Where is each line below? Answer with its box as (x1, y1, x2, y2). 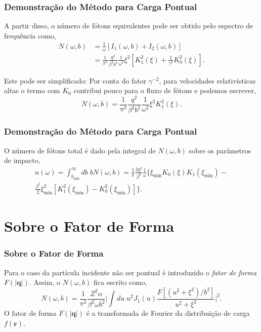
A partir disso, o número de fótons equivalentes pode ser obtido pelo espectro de (4, 20, 253, 31)
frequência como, (4, 30, 56, 40)
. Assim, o (29, 277, 60, 287)
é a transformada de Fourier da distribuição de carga (86, 308, 250, 318)
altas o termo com (4, 85, 60, 96)
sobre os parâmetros (189, 145, 251, 155)
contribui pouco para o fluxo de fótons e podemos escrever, (73, 85, 256, 96)
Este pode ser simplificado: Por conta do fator (4, 75, 147, 86)
